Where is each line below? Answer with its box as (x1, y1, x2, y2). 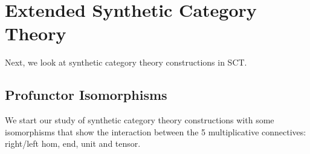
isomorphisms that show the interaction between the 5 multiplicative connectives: (5, 125, 306, 138)
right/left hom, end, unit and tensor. (5, 137, 141, 150)
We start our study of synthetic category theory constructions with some (5, 114, 274, 126)
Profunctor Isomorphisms (5, 85, 167, 104)
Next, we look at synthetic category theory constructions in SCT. (5, 56, 247, 69)
